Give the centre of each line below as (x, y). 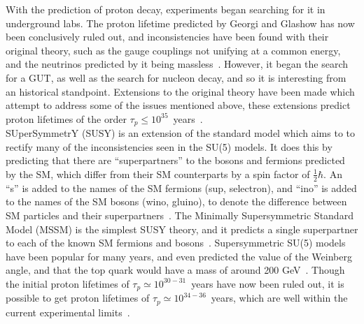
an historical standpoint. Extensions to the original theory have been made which (180, 91)
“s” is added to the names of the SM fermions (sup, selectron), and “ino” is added (181, 187)
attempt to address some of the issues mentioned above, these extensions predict (178, 105)
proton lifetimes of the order (66, 118)
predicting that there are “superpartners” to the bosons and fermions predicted (175, 160)
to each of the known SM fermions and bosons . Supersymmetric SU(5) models (176, 243)
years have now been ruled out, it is (268, 283)
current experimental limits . (68, 312)
